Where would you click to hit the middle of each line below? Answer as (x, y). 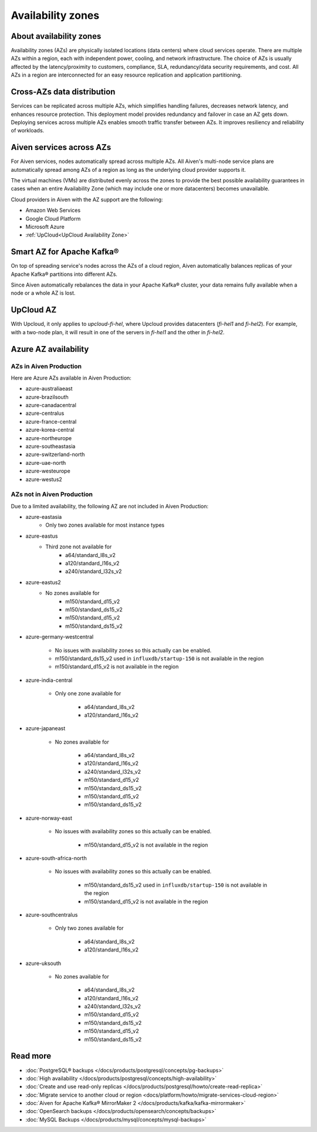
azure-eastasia (44, 517)
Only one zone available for (88, 694)
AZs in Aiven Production (46, 366)
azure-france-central (51, 421)
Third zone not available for (79, 547)
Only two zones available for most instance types (105, 525)
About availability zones (56, 36)
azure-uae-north (46, 462)
